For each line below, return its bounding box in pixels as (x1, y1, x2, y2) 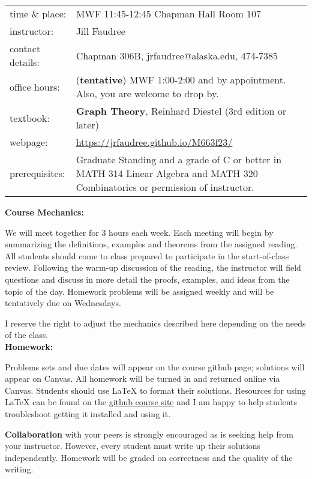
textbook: (10, 110, 50, 125)
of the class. (5, 328, 49, 341)
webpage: (10, 135, 48, 149)
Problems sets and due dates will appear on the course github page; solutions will (5, 360, 305, 373)
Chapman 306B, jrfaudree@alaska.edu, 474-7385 (76, 48, 278, 62)
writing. (5, 463, 34, 475)
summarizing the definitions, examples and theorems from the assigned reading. (5, 238, 298, 250)
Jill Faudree (76, 24, 125, 38)
